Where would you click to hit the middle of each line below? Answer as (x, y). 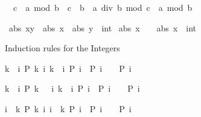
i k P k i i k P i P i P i (68, 108)
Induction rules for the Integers (62, 48)
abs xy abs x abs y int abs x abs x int (102, 27)
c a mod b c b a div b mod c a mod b (103, 7)
